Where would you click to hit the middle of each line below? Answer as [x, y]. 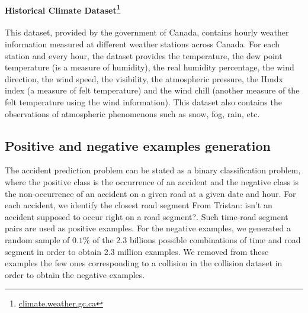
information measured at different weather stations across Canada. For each [142, 44]
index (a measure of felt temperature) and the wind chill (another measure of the [152, 90]
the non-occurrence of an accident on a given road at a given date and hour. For [150, 193]
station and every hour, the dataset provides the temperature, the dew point [144, 55]
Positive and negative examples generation [138, 145]
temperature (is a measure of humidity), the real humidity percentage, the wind [150, 67]
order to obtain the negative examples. [75, 274]
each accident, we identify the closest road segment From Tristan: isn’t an [139, 205]
